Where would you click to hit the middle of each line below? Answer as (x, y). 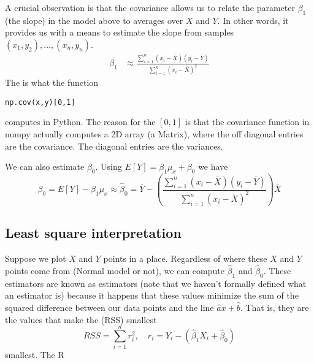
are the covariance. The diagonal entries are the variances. (114, 146)
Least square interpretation (93, 233)
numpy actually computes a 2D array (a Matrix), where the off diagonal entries (154, 134)
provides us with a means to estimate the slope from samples (120, 32)
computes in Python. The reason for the (80, 122)
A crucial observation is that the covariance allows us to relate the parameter (150, 7)
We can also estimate (45, 166)
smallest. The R (35, 355)
